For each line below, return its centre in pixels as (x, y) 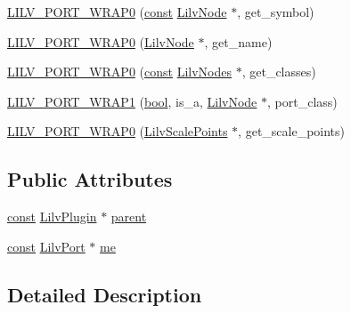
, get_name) (238, 41)
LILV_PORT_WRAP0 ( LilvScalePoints (118, 131)
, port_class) (302, 101)
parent (129, 217)
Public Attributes (90, 179)
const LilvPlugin (52, 217)
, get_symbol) (276, 12)
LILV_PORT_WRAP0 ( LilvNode (101, 41)
